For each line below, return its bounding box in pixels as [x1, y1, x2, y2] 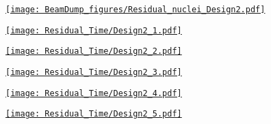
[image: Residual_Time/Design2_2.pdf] [5, 46, 182, 57]
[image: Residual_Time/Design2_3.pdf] [5, 67, 182, 77]
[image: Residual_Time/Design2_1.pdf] [5, 25, 182, 35]
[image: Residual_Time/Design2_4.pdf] [5, 88, 182, 98]
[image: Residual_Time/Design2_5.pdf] [5, 109, 182, 119]
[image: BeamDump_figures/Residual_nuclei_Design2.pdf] [5, 5, 266, 14]
